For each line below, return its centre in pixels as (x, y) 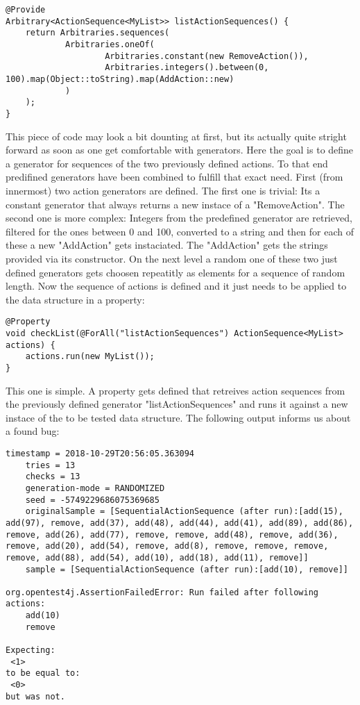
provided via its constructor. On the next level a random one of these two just (172, 258)
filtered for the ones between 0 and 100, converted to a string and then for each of (180, 231)
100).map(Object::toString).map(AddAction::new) (120, 79)
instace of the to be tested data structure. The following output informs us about (178, 417)
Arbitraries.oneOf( (110, 44)
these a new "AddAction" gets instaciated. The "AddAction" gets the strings (167, 245)
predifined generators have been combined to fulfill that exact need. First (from (174, 177)
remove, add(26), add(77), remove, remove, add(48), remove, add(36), (172, 534)
